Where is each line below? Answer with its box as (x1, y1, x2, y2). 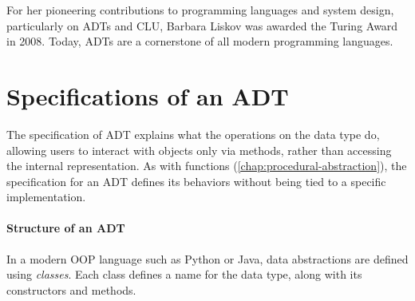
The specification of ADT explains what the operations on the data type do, (6, 125, 380, 142)
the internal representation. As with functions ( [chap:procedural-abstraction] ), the (6, 157, 407, 174)
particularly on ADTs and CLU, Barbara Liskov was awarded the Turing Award (6, 17, 398, 34)
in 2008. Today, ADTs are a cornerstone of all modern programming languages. (6, 33, 393, 50)
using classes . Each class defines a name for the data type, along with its (6, 266, 362, 283)
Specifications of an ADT (6, 79, 289, 112)
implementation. (6, 188, 86, 205)
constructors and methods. (6, 281, 136, 298)
